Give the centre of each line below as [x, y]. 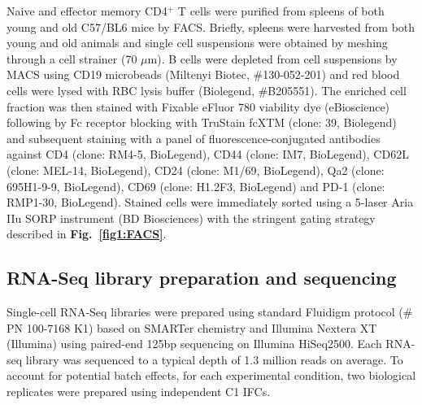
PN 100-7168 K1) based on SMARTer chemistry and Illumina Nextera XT [192, 327]
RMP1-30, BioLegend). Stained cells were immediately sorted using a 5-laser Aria [210, 202]
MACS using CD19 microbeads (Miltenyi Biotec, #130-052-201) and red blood [203, 74]
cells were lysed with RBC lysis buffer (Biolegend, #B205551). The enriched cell [207, 90]
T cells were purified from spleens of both [281, 11]
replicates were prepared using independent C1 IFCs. [139, 392]
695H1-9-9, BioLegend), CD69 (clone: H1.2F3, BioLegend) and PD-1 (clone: [196, 186]
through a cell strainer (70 [72, 58]
